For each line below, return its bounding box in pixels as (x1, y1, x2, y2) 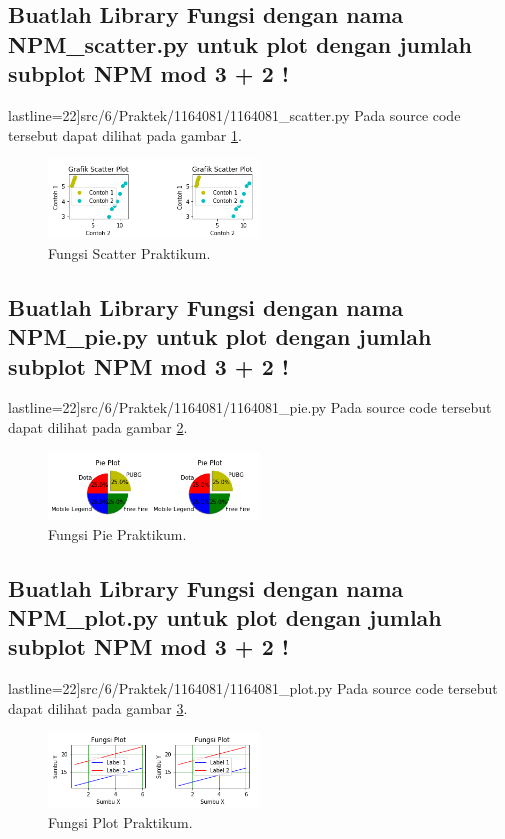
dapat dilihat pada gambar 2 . (8, 416, 188, 437)
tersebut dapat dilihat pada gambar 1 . (8, 124, 242, 145)
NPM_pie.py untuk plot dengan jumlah (8, 321, 432, 352)
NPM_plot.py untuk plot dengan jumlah (8, 602, 442, 633)
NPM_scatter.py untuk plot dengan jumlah (8, 28, 472, 59)
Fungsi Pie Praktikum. (48, 523, 187, 544)
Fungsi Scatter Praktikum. (48, 242, 211, 263)
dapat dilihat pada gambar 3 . (8, 697, 188, 718)
